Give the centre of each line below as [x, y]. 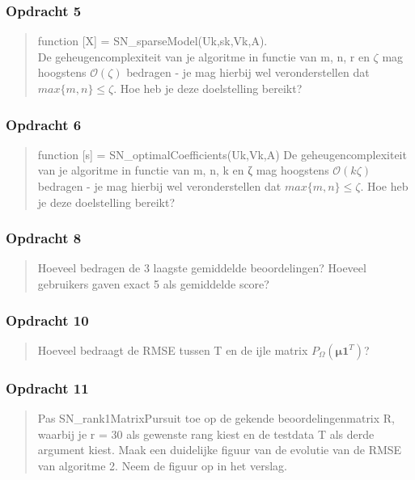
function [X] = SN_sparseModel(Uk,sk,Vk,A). [152, 41]
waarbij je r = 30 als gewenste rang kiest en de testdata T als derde [206, 434]
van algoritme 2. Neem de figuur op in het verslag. [162, 465]
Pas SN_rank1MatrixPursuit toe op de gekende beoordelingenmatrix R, [216, 418]
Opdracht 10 [47, 320]
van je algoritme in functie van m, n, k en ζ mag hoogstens [183, 170]
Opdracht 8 [44, 238]
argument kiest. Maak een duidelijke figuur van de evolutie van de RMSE [220, 450]
